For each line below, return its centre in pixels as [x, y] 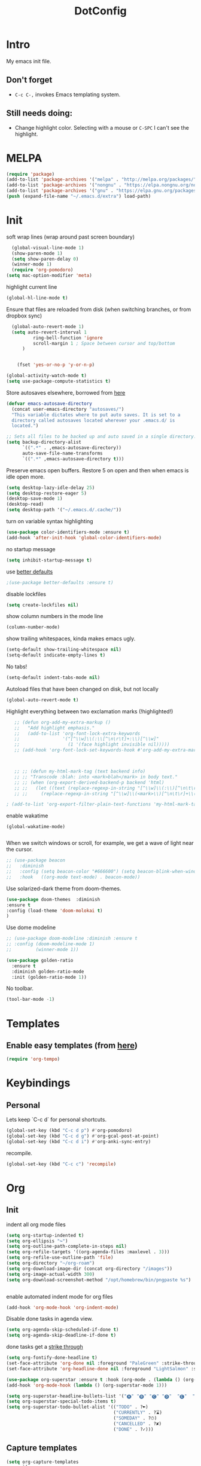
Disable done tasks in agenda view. [50, 1319]
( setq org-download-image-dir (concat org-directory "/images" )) [89, 1269]
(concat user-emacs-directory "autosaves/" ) [68, 409]
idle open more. [25, 477]
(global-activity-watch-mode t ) [46, 376]
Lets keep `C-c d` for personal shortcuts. [56, 1120]
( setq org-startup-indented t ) [45, 1235]
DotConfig [100, 11]
